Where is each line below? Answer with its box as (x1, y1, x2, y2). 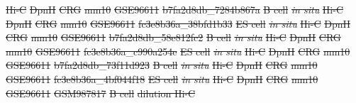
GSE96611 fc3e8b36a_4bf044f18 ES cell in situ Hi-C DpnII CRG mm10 (6, 71, 318, 86)
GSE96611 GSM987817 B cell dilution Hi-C (6, 85, 196, 100)
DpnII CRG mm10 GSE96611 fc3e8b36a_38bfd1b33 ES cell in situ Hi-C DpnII (6, 16, 350, 31)
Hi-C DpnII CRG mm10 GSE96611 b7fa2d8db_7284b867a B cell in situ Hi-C (6, 2, 344, 16)
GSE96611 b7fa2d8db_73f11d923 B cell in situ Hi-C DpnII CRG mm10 (6, 58, 318, 72)
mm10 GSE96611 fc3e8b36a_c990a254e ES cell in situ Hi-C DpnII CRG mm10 (6, 43, 350, 58)
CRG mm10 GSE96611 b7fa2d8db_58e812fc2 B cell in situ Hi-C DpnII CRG (6, 30, 341, 45)
